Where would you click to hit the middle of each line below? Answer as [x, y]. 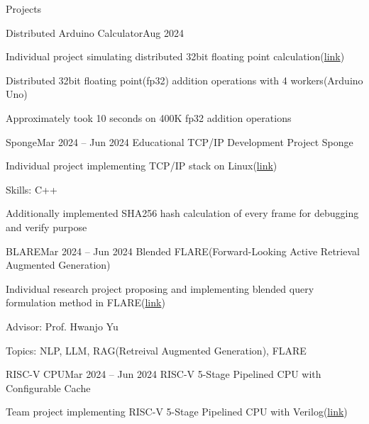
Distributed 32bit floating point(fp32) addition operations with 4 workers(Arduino [184, 80]
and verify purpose [46, 227]
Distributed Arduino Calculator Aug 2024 [95, 32]
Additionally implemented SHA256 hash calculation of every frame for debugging [182, 213]
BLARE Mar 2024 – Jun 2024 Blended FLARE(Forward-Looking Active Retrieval [183, 251]
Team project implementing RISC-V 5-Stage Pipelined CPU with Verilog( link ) [177, 412]
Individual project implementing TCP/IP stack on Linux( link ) [142, 166]
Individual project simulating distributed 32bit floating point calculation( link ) [175, 56]
